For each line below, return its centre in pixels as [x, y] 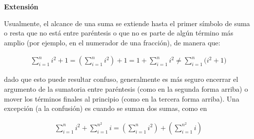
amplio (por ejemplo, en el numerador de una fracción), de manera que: [112, 42]
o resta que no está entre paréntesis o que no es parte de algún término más [119, 33]
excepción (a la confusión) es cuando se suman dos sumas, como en [106, 108]
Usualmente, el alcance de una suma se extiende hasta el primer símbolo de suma [127, 23]
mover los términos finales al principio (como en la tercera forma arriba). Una [122, 98]
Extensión [21, 6]
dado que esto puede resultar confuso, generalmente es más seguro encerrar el [121, 79]
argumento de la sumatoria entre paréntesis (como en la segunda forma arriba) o [126, 89]
